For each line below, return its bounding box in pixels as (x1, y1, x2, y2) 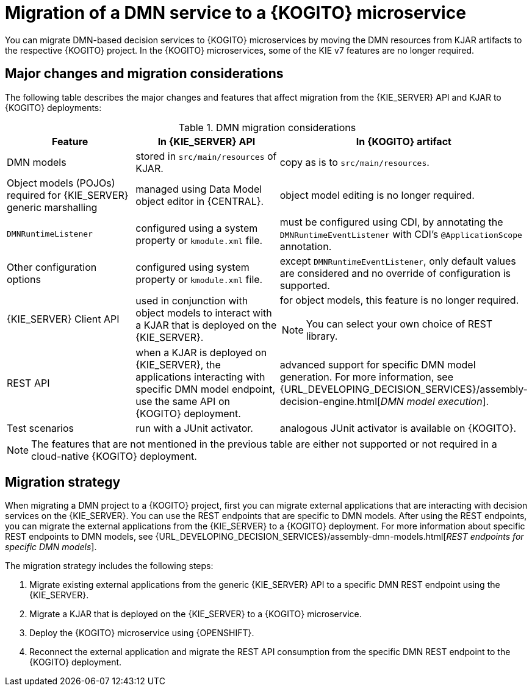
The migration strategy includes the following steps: (5, 560, 214, 571)
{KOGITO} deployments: (5, 102, 102, 113)
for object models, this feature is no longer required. (279, 293, 519, 306)
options (7, 273, 41, 285)
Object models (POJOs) (7, 176, 115, 189)
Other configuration (7, 260, 97, 273)
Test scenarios (7, 421, 74, 434)
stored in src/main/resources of (135, 149, 277, 162)
